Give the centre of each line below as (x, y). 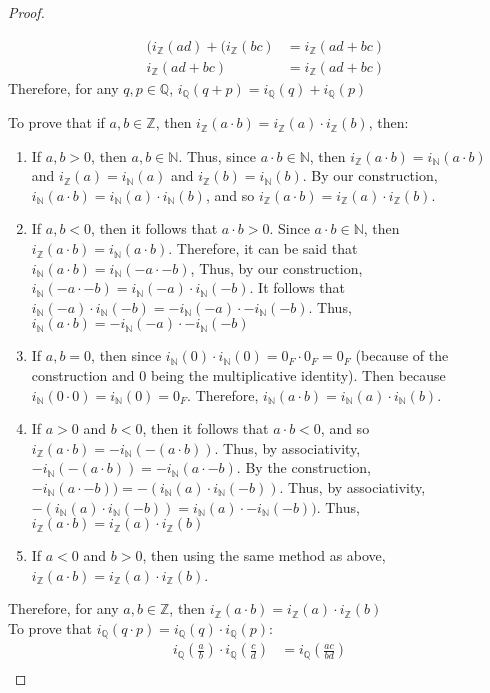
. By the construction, (303, 467)
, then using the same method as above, (264, 555)
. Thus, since (217, 155)
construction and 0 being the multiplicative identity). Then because (238, 375)
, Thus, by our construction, (276, 267)
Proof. (26, 12)
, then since (126, 355)
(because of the (402, 355)
